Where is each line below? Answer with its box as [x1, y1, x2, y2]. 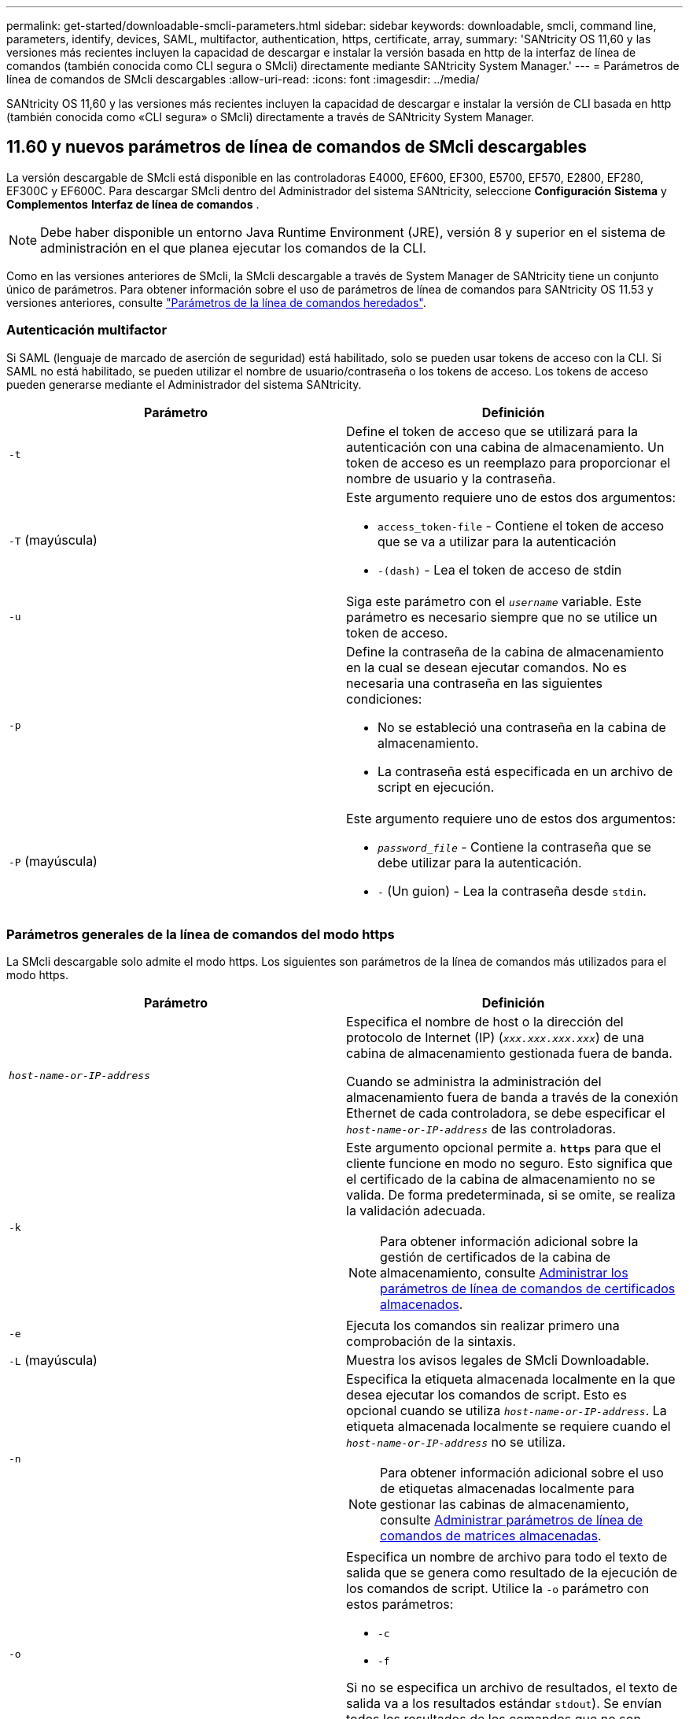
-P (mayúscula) [9, 852, 98, 869]
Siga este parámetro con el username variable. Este [346, 593, 642, 609]
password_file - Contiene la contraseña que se [378, 838, 651, 855]
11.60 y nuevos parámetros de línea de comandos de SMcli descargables [6, 137, 588, 157]
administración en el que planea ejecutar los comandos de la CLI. [40, 239, 426, 256]
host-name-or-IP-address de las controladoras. [346, 1121, 617, 1137]
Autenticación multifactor [6, 322, 168, 338]
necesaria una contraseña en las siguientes [346, 675, 602, 691]
